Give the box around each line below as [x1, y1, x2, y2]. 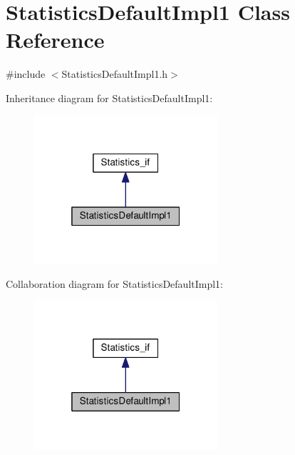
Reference [6, 25, 105, 54]
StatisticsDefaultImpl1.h [61, 66, 168, 81]
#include [6, 66, 46, 81]
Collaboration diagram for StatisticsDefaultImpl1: [6, 276, 224, 291]
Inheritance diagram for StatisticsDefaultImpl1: [6, 90, 213, 105]
